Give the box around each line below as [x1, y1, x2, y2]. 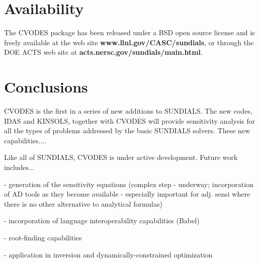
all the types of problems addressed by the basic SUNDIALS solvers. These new [4, 125, 250, 136]
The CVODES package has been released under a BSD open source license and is [4, 27, 255, 38]
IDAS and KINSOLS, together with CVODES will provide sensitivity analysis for [4, 115, 255, 126]
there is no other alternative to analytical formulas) [4, 198, 162, 209]
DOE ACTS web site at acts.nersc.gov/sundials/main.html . [4, 47, 203, 57]
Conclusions [4, 76, 88, 97]
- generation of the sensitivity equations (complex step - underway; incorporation [4, 179, 253, 189]
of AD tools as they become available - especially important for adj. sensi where [4, 189, 250, 199]
